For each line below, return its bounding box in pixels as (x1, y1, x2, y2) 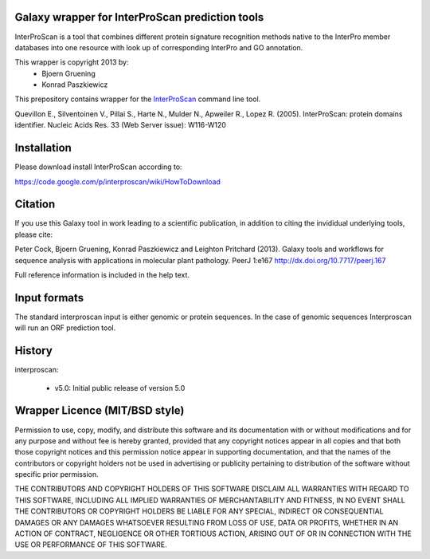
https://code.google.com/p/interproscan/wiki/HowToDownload (14, 176, 221, 187)
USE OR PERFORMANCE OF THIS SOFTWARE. (14, 540, 167, 549)
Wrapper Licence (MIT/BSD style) (14, 404, 185, 418)
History (14, 344, 53, 358)
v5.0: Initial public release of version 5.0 (54, 383, 186, 392)
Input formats (14, 291, 84, 305)
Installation (14, 141, 72, 155)
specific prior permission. (14, 470, 99, 479)
